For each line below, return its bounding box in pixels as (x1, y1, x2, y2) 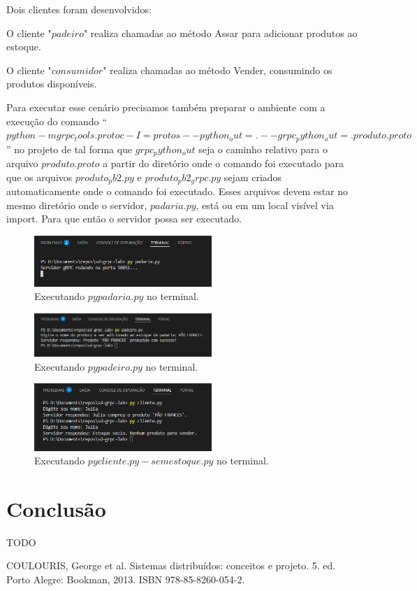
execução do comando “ (6, 113, 107, 128)
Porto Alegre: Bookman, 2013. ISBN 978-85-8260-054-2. (6, 572, 245, 587)
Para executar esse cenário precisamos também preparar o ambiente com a (6, 99, 325, 114)
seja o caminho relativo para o (198, 141, 328, 156)
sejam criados (224, 169, 282, 184)
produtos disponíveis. (6, 76, 97, 91)
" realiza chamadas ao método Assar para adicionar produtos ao (83, 25, 358, 40)
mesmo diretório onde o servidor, (6, 197, 147, 212)
